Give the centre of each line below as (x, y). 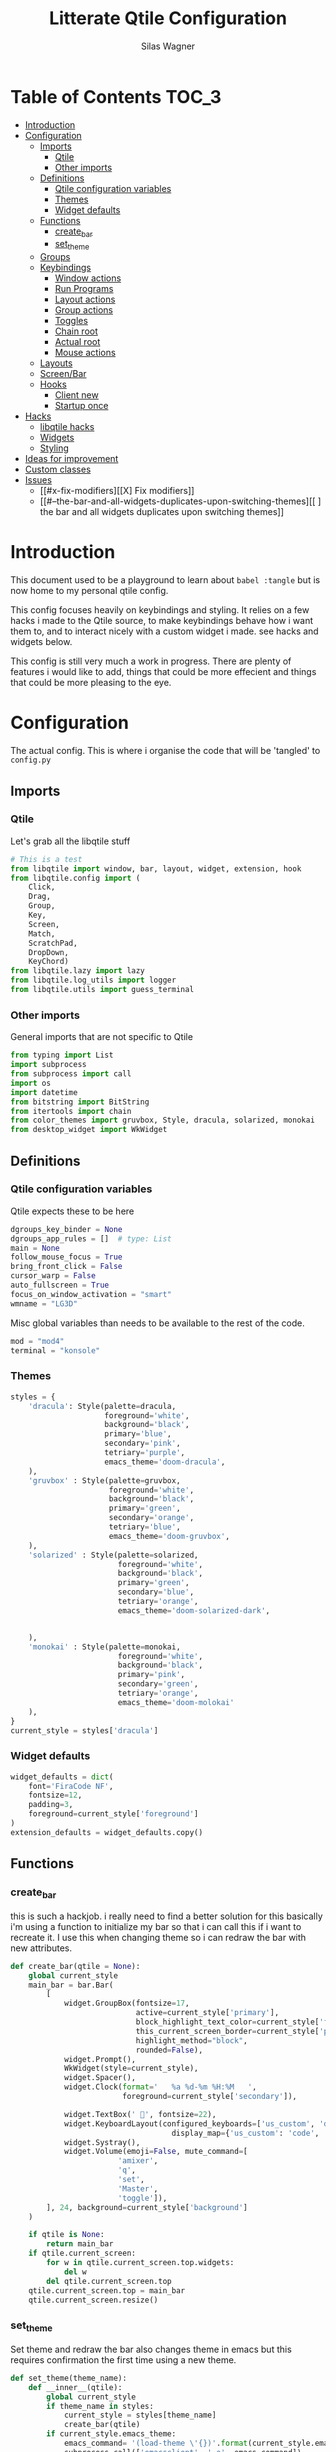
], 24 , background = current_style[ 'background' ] (147, 2207)
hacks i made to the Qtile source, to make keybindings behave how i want (162, 621)
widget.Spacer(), (100, 2078)
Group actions (83, 310)
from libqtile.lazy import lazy (77, 971)
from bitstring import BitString (80, 1102)
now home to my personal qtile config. (89, 591)
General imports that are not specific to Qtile (101, 1037)
